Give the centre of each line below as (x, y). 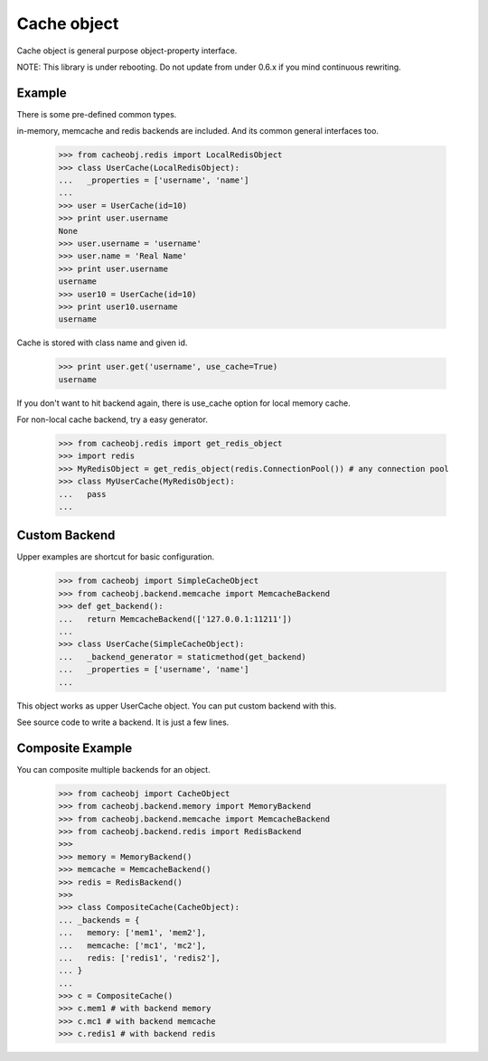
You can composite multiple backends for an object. (114, 769)
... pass (82, 494)
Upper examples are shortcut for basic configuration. (116, 557)
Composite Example (75, 748)
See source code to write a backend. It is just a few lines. (123, 722)
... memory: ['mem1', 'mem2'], (132, 933)
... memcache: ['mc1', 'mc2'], (132, 945)
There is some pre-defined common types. (97, 114)
